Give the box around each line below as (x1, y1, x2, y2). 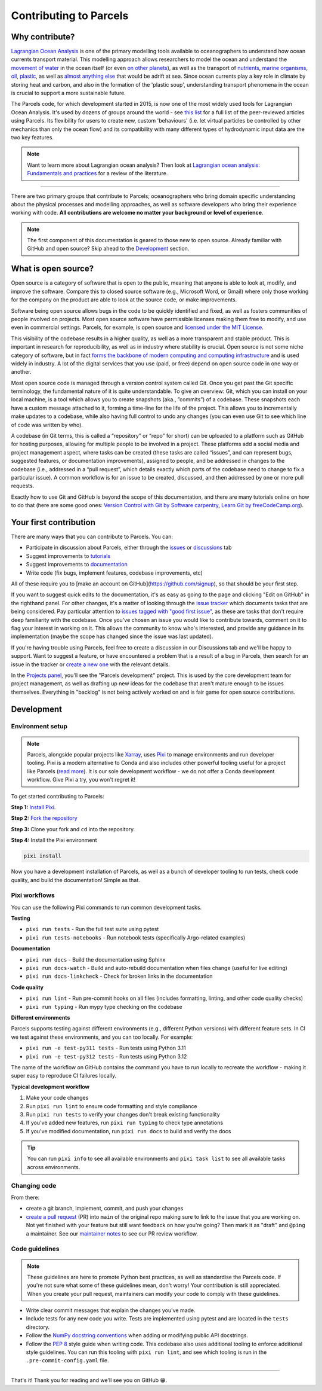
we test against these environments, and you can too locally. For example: (11, 1033, 193, 1041)
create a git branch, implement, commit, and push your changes (26, 1205, 184, 1212)
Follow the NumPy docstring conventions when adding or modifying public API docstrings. (26, 1332, 249, 1339)
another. (11, 368, 32, 376)
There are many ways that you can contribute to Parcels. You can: (11, 533, 173, 541)
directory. (26, 1323, 50, 1331)
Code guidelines (11, 1244, 60, 1253)
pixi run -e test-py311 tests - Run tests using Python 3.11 (26, 1044, 186, 1052)
